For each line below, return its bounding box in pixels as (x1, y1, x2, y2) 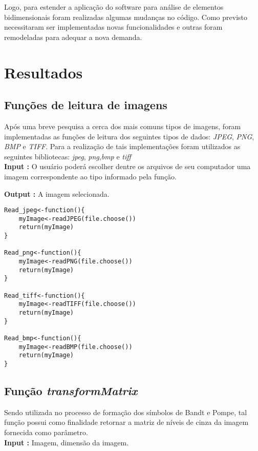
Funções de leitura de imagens (4, 97, 167, 113)
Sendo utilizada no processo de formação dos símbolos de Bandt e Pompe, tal (4, 406, 247, 417)
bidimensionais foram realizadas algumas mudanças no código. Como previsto (4, 11, 248, 22)
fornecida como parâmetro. (4, 426, 88, 437)
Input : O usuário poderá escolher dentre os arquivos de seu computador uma (4, 161, 251, 172)
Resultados (4, 61, 83, 83)
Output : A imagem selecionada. (4, 188, 110, 199)
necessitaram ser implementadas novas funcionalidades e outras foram (4, 22, 223, 32)
